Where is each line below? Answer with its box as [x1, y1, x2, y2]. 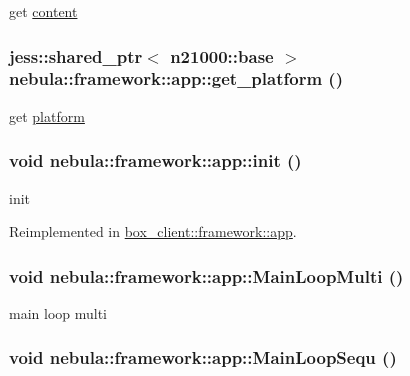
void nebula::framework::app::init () [9, 148, 302, 173]
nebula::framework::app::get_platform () [9, 66, 343, 91]
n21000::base [170, 43, 274, 68]
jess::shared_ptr [9, 43, 143, 68]
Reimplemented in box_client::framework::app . [9, 221, 297, 242]
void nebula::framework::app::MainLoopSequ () [9, 345, 397, 370]
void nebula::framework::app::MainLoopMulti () [9, 263, 404, 288]
